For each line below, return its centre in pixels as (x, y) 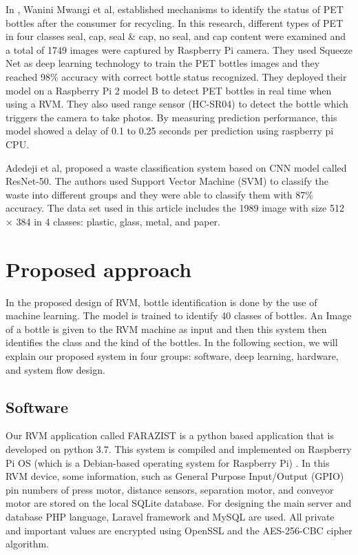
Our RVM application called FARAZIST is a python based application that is (170, 435)
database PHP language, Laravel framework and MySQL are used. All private (170, 516)
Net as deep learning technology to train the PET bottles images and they (163, 63)
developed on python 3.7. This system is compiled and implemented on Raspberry (179, 448)
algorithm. (28, 544)
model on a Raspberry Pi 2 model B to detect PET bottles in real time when (169, 90)
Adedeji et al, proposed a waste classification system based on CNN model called (176, 167)
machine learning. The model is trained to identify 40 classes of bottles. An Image (179, 315)
